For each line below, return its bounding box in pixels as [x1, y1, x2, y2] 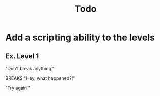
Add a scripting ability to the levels [5, 31, 155, 43]
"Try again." [5, 85, 31, 91]
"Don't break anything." [5, 66, 55, 71]
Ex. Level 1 [5, 52, 39, 60]
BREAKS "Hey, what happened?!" [5, 75, 75, 81]
